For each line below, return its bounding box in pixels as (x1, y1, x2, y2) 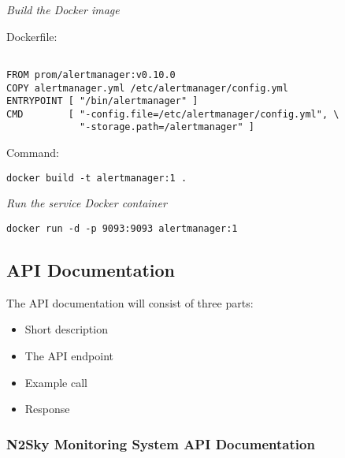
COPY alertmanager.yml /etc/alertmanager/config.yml (6, 82, 288, 94)
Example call (24, 374, 87, 390)
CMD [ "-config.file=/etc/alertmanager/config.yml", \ (6, 108, 339, 120)
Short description (24, 321, 108, 337)
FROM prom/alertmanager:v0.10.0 (6, 69, 176, 80)
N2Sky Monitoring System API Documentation (6, 434, 315, 453)
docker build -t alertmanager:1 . (6, 172, 187, 184)
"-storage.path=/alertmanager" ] (80, 121, 254, 133)
